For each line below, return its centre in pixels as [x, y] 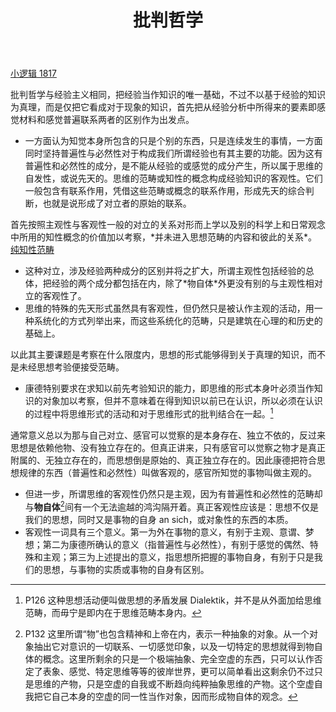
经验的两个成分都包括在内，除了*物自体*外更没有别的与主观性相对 [187, 283]
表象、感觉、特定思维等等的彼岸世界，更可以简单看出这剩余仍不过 [178, 671]
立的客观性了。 [55, 296]
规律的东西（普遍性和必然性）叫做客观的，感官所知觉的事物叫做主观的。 [167, 472]
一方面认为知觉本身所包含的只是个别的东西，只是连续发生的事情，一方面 [173, 141]
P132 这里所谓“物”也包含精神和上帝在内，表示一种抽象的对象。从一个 [167, 633]
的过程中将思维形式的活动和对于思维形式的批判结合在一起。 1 [149, 413]
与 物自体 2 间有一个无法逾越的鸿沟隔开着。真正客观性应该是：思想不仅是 [171, 506]
